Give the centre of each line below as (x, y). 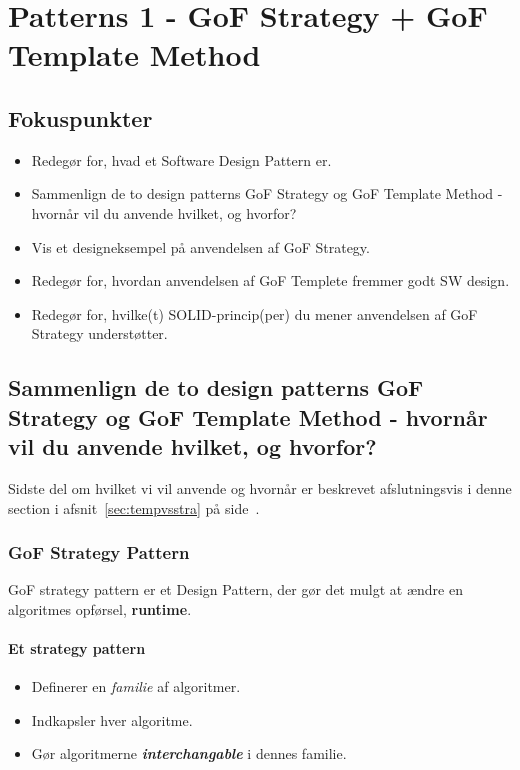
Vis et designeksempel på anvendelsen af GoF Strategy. (200, 246)
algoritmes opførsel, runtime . (100, 608)
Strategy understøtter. (99, 333)
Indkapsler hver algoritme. (112, 719)
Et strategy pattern (77, 648)
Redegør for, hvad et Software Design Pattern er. (181, 159)
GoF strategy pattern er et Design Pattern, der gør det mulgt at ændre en (235, 589)
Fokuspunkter (80, 117)
